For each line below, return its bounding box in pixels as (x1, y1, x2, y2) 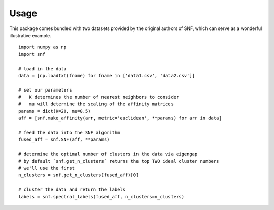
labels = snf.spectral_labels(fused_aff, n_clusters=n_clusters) (18, 194, 185, 199)
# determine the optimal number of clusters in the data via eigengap (18, 151, 198, 157)
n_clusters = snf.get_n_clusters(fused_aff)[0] (18, 172, 139, 178)
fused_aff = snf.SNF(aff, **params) (18, 137, 110, 142)
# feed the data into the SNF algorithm (18, 130, 120, 136)
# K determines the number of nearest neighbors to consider (18, 94, 179, 100)
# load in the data (18, 66, 67, 71)
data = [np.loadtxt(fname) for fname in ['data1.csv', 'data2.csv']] (18, 73, 195, 78)
